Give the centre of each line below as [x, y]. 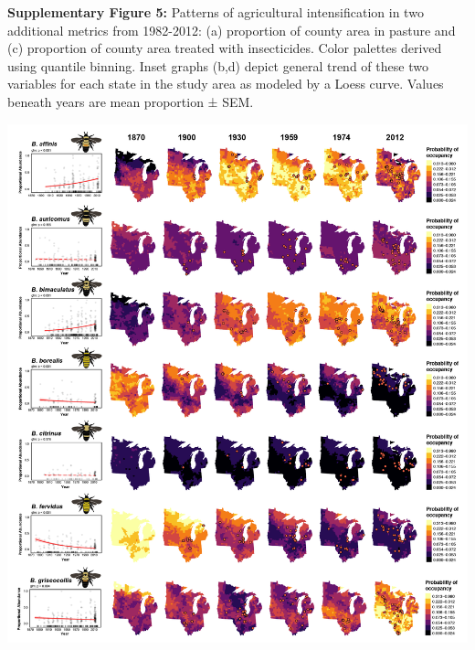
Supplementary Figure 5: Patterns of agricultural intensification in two [216, 12]
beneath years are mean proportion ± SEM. [131, 101]
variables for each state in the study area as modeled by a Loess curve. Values [226, 84]
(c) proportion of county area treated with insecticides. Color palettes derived [225, 48]
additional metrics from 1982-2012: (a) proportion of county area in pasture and [232, 30]
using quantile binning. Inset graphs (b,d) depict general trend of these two [218, 65]
